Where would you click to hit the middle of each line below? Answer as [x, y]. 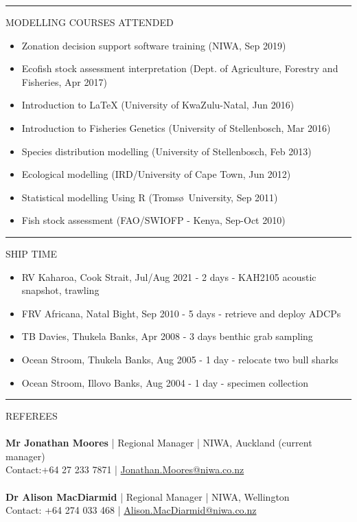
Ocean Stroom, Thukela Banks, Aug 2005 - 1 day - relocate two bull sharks [180, 359]
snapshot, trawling [60, 290]
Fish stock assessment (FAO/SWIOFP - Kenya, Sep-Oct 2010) [153, 220]
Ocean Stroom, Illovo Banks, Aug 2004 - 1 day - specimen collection [165, 382]
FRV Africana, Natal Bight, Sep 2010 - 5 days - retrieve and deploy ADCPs [181, 313]
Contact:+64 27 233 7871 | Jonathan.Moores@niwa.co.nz [125, 469]
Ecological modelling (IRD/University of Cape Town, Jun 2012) [156, 174]
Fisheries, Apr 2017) [64, 81]
